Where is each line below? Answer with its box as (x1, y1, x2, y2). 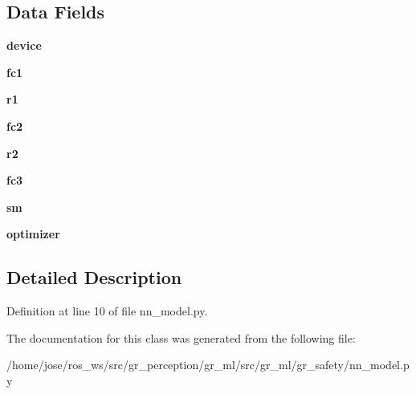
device (6, 37, 42, 54)
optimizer (6, 225, 60, 242)
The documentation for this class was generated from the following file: (6, 329, 356, 346)
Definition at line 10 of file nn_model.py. (6, 303, 208, 319)
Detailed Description (6, 265, 182, 290)
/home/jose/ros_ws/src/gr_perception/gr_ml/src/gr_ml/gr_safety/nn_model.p (6, 356, 410, 373)
